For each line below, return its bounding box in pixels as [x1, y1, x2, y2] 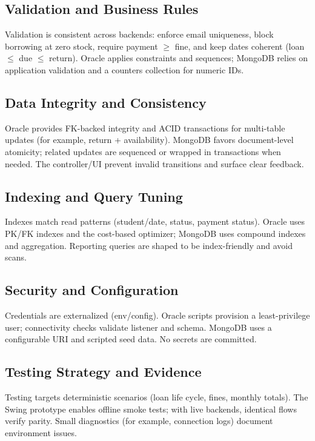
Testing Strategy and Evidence [5, 362, 202, 381]
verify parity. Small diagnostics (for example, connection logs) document [5, 414, 273, 427]
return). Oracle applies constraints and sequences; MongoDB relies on [49, 51, 308, 64]
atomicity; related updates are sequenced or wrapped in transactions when [5, 145, 281, 157]
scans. [5, 251, 27, 264]
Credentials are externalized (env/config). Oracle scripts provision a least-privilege [5, 308, 310, 321]
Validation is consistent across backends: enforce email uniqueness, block [5, 28, 274, 41]
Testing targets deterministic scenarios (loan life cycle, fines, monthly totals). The [5, 390, 308, 403]
